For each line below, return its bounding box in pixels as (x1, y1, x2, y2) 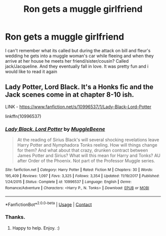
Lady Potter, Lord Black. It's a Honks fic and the (5, 83, 154, 91)
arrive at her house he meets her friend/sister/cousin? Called (5, 58, 129, 64)
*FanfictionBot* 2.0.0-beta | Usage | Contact (5, 200, 92, 207)
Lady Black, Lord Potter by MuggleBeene (5, 125, 105, 132)
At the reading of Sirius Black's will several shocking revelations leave (17, 137, 160, 143)
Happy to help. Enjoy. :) (12, 225, 60, 231)
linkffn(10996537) (5, 113, 41, 119)
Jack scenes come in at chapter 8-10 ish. (5, 90, 134, 99)
